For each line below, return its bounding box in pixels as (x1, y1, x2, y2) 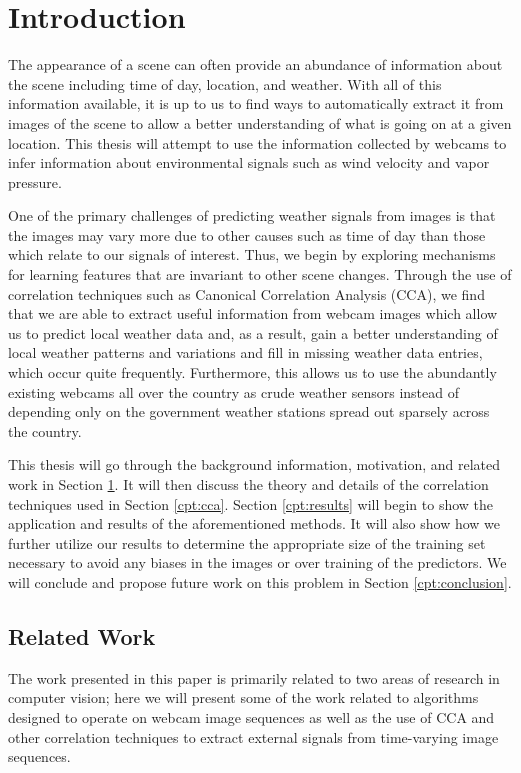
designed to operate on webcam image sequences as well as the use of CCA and (8, 706, 495, 727)
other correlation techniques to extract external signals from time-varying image (8, 726, 499, 747)
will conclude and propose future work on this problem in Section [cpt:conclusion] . (8, 571, 512, 592)
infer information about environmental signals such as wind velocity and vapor (8, 152, 490, 173)
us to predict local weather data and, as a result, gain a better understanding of (8, 322, 498, 343)
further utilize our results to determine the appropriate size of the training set (8, 532, 486, 553)
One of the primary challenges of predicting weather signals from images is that (8, 205, 496, 226)
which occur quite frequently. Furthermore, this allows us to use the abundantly (8, 362, 497, 383)
